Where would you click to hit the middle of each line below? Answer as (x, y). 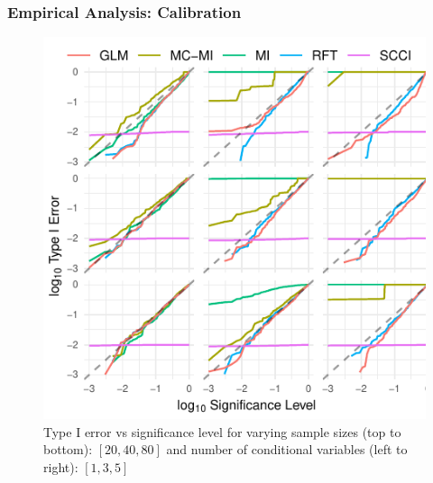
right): (61, 467)
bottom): (68, 449)
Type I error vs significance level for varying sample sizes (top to (222, 431)
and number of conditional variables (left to (287, 449)
